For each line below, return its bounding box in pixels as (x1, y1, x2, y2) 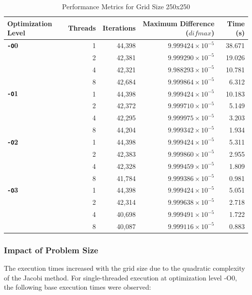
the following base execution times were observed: (4, 282, 151, 292)
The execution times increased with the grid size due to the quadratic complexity (4, 263, 245, 273)
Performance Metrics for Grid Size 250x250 (62, 1, 190, 11)
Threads (68, 23, 96, 33)
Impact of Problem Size (4, 244, 98, 256)
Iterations (102, 23, 136, 33)
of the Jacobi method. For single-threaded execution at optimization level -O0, (4, 272, 237, 282)
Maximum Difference (142, 18, 215, 28)
